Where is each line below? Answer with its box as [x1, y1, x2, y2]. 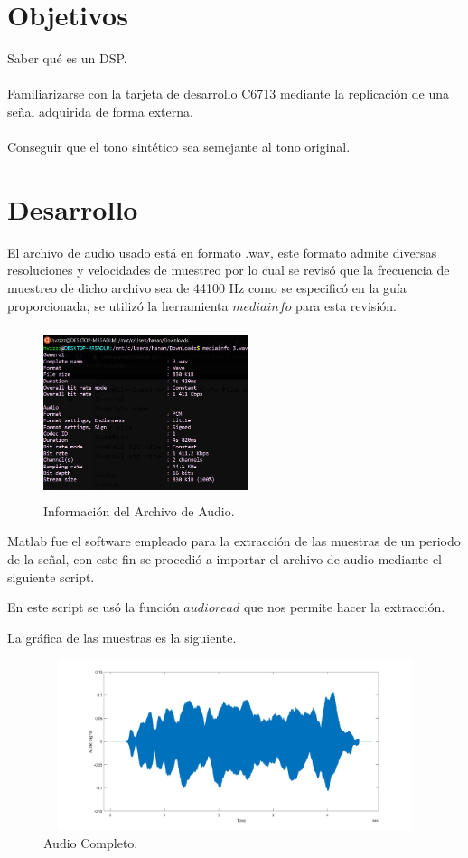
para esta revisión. [295, 296, 397, 315]
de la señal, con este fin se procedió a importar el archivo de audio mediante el [7, 549, 443, 568]
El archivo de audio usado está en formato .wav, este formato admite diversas [7, 242, 437, 261]
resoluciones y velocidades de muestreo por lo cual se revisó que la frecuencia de [7, 260, 450, 279]
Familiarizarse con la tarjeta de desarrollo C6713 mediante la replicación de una [7, 84, 450, 103]
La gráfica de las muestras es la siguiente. [7, 627, 237, 646]
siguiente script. [7, 567, 95, 586]
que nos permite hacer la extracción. [243, 598, 445, 617]
